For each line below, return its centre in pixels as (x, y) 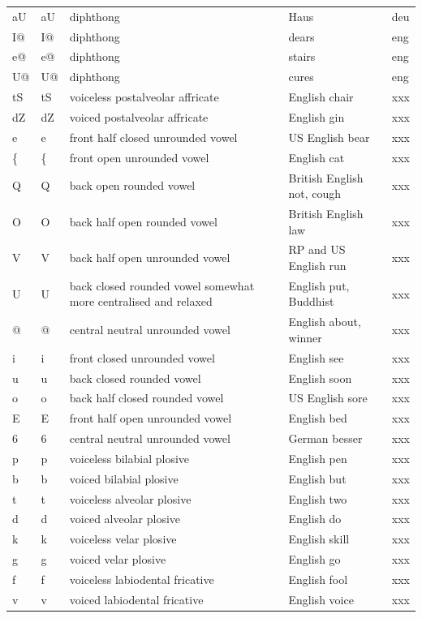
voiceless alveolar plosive (130, 498)
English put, (319, 285)
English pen (318, 458)
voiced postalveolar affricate (139, 116)
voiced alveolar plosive (125, 519)
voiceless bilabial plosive (129, 458)
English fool (318, 579)
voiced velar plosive (118, 559)
